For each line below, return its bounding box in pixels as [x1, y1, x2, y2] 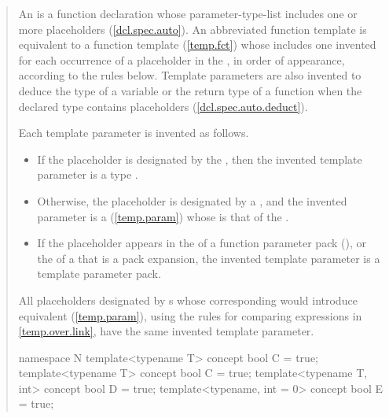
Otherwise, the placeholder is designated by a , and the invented [37, 192, 347, 209]
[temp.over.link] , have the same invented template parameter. [18, 323, 314, 339]
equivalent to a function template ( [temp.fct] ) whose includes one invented [18, 36, 376, 53]
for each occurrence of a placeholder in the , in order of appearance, [18, 51, 345, 68]
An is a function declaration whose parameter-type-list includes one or [18, 6, 358, 21]
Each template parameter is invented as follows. [18, 124, 249, 141]
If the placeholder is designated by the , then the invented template [37, 150, 362, 167]
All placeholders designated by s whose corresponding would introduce [18, 291, 358, 308]
